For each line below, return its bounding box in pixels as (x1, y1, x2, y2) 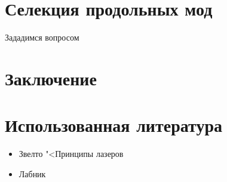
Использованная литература (5, 113, 222, 137)
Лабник (19, 167, 46, 180)
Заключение (5, 66, 97, 90)
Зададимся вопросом (5, 31, 79, 44)
